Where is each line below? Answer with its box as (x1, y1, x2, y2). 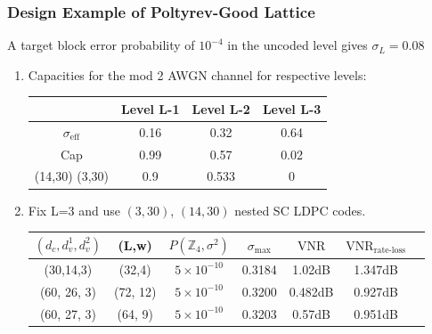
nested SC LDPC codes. (234, 200, 366, 219)
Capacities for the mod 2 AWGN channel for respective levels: (28, 65, 367, 84)
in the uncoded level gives (227, 36, 368, 54)
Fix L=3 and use (28, 200, 120, 219)
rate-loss (373, 246, 406, 256)
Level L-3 (262, 99, 322, 118)
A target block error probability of (7, 36, 195, 54)
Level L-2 (192, 99, 250, 118)
